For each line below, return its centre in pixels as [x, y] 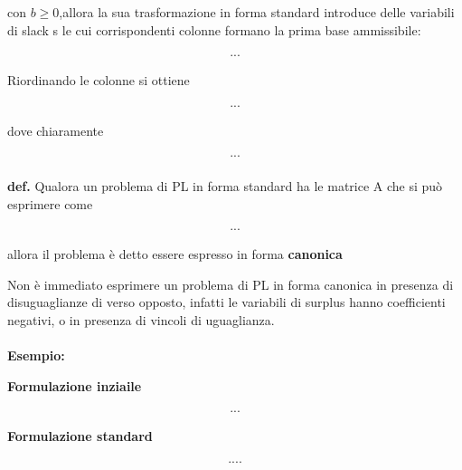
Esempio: [36, 355]
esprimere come [50, 203]
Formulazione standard [80, 436]
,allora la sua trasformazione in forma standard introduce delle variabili [257, 12]
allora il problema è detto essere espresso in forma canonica [175, 254]
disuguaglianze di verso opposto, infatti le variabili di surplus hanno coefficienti [226, 302]
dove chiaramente [56, 130]
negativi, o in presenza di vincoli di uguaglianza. [141, 320]
